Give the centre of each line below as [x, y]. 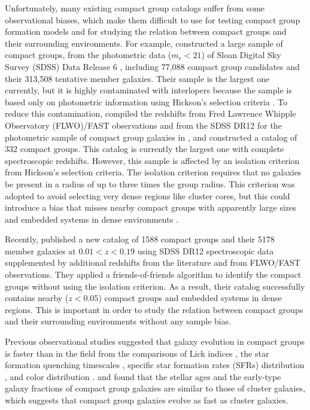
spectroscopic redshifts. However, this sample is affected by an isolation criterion [152, 160]
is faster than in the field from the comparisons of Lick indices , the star [137, 353]
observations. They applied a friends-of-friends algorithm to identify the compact [153, 274]
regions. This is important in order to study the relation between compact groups [154, 309]
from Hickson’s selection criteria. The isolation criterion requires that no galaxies [153, 172]
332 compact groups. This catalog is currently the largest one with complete [145, 149]
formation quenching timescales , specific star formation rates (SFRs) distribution [155, 365]
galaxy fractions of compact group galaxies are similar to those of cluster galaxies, [155, 388]
